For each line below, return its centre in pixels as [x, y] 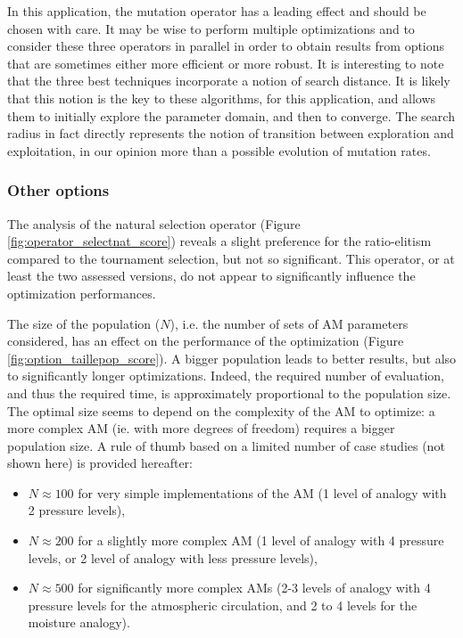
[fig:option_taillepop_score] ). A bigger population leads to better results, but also [232, 358]
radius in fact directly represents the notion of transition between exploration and [231, 133]
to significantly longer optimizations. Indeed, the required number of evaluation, [226, 376]
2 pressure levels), [77, 510]
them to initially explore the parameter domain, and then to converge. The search [231, 115]
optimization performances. [82, 293]
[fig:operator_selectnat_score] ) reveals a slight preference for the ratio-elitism [219, 241]
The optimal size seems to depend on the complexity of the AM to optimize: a [221, 410]
